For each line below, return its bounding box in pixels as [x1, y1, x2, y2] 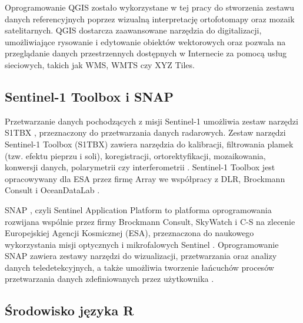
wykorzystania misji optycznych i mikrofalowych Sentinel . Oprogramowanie [5, 238, 279, 250]
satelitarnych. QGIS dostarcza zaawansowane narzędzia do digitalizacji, [5, 24, 262, 36]
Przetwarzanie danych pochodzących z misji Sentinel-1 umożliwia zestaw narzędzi [5, 115, 298, 127]
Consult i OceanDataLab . [5, 184, 100, 196]
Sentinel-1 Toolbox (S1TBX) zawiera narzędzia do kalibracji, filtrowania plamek [5, 137, 294, 150]
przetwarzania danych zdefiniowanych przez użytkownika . [5, 272, 214, 285]
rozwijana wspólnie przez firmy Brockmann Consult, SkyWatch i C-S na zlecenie [5, 215, 295, 227]
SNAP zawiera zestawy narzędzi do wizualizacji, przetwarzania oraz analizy [5, 250, 277, 262]
